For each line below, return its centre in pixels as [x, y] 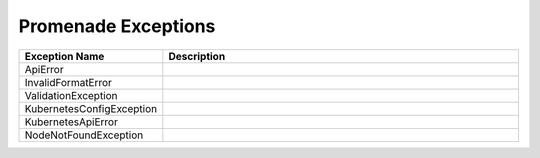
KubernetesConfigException [91, 108]
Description [197, 56]
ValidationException [71, 95]
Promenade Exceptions [117, 26]
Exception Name [64, 56]
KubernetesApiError [71, 122]
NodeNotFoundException [84, 135]
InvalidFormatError [68, 82]
